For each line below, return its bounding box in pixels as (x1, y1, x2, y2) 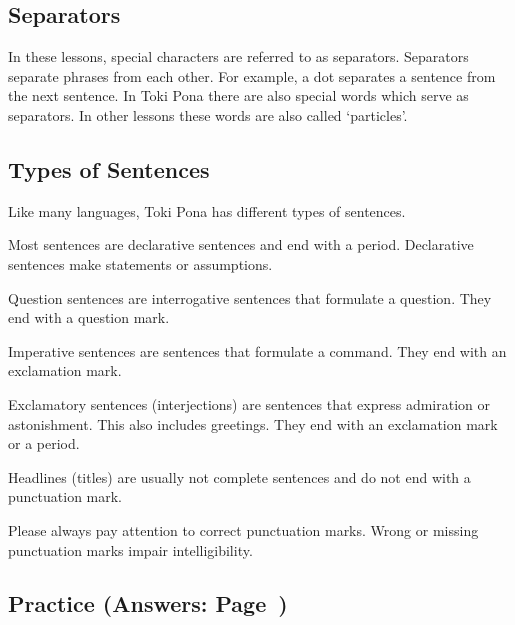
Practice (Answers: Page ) (8, 588, 288, 619)
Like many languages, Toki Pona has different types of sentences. (8, 200, 406, 221)
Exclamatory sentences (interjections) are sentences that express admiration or (8, 393, 490, 414)
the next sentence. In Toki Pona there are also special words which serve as (8, 85, 469, 106)
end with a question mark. (8, 307, 170, 328)
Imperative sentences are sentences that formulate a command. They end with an (8, 340, 507, 361)
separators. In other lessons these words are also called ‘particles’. (8, 104, 408, 125)
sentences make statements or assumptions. (8, 253, 273, 274)
